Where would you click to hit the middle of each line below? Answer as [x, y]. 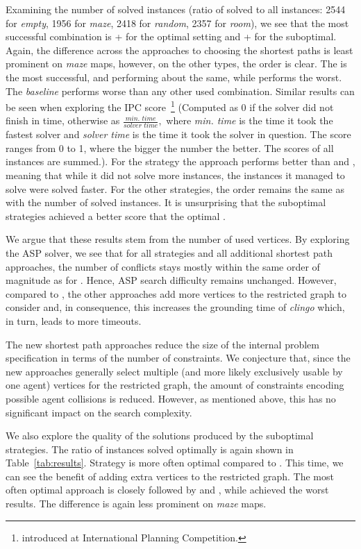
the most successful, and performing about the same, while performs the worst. [174, 77]
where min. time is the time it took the [250, 120]
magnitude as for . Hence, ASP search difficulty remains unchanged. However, [171, 280]
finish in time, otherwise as [63, 120]
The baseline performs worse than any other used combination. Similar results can [180, 91]
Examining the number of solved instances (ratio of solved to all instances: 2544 [176, 9]
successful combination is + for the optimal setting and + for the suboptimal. [171, 36]
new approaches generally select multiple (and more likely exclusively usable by [174, 371]
